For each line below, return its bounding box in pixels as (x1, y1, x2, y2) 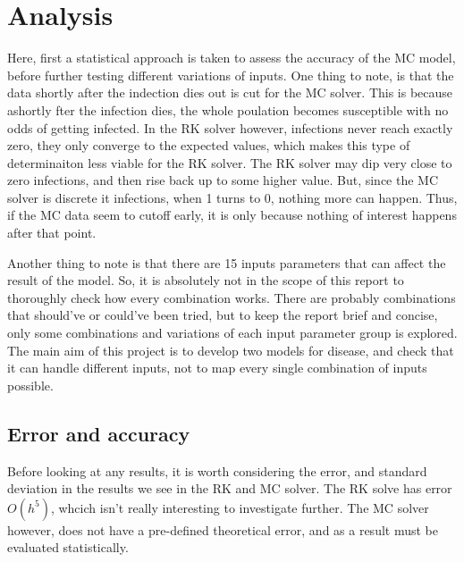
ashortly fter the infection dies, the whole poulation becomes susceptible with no (7, 100, 449, 119)
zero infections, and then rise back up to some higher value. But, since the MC (7, 171, 439, 189)
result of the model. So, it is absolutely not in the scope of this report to (7, 271, 404, 289)
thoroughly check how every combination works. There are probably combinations (7, 288, 456, 306)
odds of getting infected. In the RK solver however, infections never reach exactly (7, 118, 453, 137)
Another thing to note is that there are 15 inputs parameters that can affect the (7, 253, 446, 272)
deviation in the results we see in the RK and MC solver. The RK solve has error (7, 479, 452, 498)
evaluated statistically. (7, 538, 129, 557)
